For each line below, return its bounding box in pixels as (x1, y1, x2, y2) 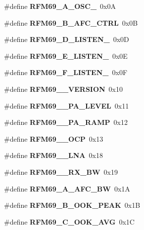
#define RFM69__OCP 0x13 (4, 133, 103, 144)
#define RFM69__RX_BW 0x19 (4, 166, 118, 177)
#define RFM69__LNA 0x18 (4, 150, 103, 160)
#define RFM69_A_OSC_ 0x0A (4, 1, 116, 11)
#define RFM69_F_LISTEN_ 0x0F (4, 67, 128, 77)
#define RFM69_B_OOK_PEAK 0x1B (4, 200, 141, 210)
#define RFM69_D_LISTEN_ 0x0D (4, 34, 129, 44)
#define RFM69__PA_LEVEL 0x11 (4, 100, 129, 111)
